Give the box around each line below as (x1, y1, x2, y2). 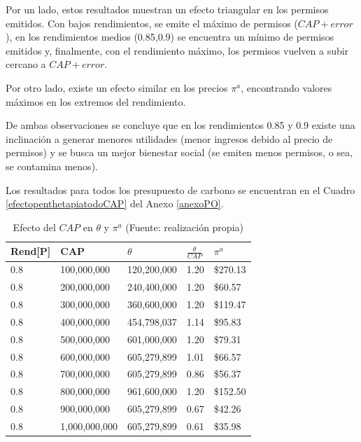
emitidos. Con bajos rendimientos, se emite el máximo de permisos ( (6, 15, 298, 30)
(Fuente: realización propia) (125, 219, 243, 234)
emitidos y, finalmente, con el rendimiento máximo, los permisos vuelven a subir (6, 43, 349, 57)
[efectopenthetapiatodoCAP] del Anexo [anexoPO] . (6, 196, 224, 211)
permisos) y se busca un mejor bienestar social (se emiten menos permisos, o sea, (6, 145, 353, 160)
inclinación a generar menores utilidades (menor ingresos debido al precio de (6, 131, 333, 146)
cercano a (6, 57, 46, 71)
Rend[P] (10, 244, 51, 258)
